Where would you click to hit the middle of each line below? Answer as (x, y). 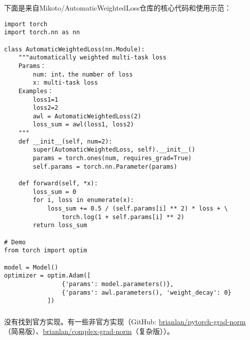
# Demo (15, 242)
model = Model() (31, 267)
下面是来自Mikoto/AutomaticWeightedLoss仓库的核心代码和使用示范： (118, 8)
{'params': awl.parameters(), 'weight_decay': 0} (147, 292)
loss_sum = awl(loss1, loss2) (83, 125)
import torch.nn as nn (42, 32)
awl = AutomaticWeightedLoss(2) (87, 116)
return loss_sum (60, 225)
